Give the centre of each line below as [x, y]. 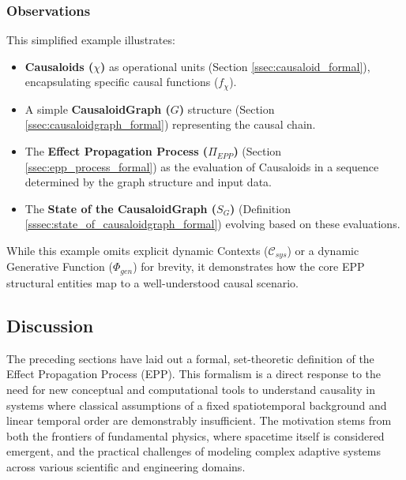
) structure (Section [227, 109]
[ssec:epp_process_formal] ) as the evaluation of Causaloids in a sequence [202, 166]
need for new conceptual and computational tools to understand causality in [191, 389]
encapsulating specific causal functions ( [122, 82]
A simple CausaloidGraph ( [98, 109]
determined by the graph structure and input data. [148, 182]
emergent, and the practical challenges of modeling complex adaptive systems [194, 451]
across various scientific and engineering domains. [126, 466]
